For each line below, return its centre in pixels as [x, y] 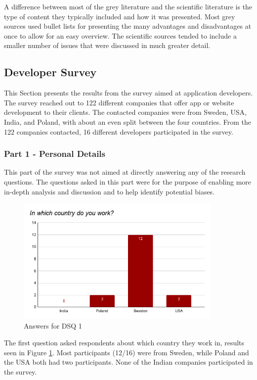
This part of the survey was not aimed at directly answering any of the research [125, 172]
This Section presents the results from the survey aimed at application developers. [128, 93]
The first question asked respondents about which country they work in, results [124, 343]
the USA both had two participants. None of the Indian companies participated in [128, 362]
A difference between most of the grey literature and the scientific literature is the [128, 6]
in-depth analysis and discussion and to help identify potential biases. [109, 191]
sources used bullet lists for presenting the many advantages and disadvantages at [128, 26]
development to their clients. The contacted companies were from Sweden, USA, [125, 112]
